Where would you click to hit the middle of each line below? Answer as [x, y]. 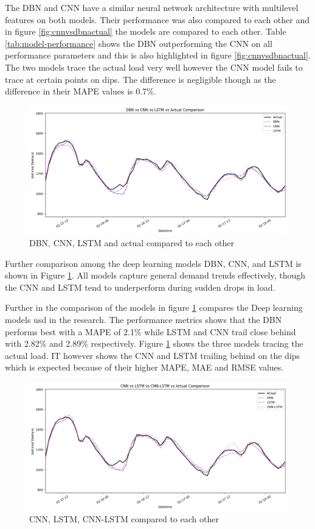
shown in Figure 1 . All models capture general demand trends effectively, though [155, 275]
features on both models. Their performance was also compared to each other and [157, 19]
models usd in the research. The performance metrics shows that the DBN [144, 320]
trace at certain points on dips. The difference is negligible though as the [140, 79]
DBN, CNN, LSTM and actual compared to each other [132, 243]
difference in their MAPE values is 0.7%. [81, 91]
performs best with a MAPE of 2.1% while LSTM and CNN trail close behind [151, 331]
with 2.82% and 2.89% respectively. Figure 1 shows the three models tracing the [154, 343]
